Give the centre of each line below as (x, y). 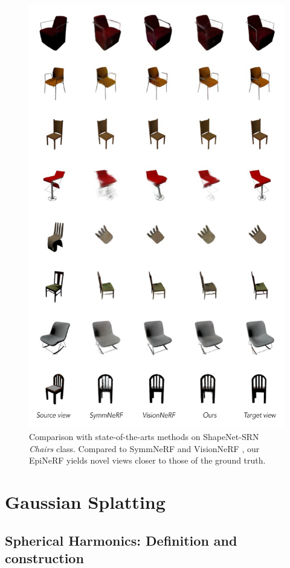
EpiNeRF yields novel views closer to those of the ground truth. (147, 460)
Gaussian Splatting (85, 501)
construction (44, 557)
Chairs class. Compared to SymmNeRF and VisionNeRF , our (144, 448)
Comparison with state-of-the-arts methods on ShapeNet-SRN (144, 436)
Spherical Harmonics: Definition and (121, 540)
